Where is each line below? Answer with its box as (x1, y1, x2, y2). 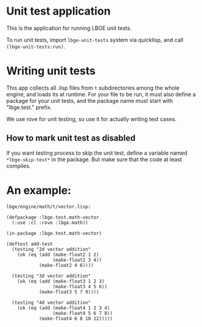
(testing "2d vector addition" (12, 246, 91, 252)
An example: (6, 183, 72, 197)
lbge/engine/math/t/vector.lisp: (6, 203, 91, 209)
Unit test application (6, 4, 111, 18)
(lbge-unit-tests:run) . (6, 43, 66, 50)
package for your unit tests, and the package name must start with (6, 97, 173, 104)
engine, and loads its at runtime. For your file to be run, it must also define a (6, 90, 196, 98)
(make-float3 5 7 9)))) (38, 289, 99, 295)
